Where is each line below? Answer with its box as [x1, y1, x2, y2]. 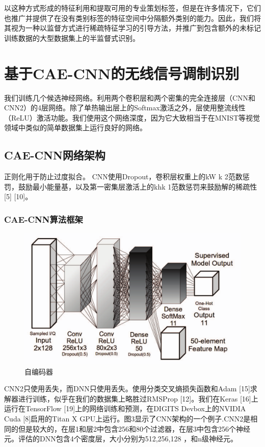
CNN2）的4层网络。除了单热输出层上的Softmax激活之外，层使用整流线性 [4, 102, 246, 113]
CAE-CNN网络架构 [4, 147, 105, 163]
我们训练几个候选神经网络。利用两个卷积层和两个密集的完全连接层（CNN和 [4, 92, 256, 103]
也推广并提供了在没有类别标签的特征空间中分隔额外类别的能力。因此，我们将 [4, 12, 261, 23]
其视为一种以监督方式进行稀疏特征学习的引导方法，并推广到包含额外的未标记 [4, 22, 261, 33]
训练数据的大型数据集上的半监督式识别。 [4, 32, 140, 43]
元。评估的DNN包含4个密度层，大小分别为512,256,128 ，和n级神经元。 [4, 433, 237, 444]
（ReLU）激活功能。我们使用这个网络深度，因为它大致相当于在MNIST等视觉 [4, 112, 260, 123]
